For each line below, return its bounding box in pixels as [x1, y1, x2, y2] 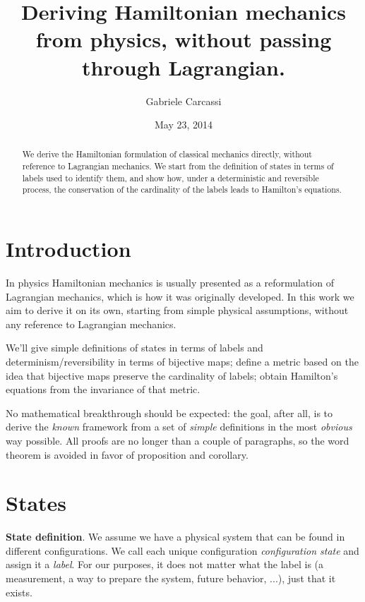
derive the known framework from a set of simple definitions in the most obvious [6, 419, 352, 434]
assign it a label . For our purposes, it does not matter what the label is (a [6, 557, 324, 572]
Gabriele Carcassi [145, 93, 222, 108]
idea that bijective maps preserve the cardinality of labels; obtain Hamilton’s [6, 368, 338, 383]
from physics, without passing [35, 25, 332, 54]
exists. [6, 584, 32, 599]
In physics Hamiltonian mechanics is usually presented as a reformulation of [6, 275, 334, 290]
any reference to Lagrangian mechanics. [6, 316, 176, 331]
